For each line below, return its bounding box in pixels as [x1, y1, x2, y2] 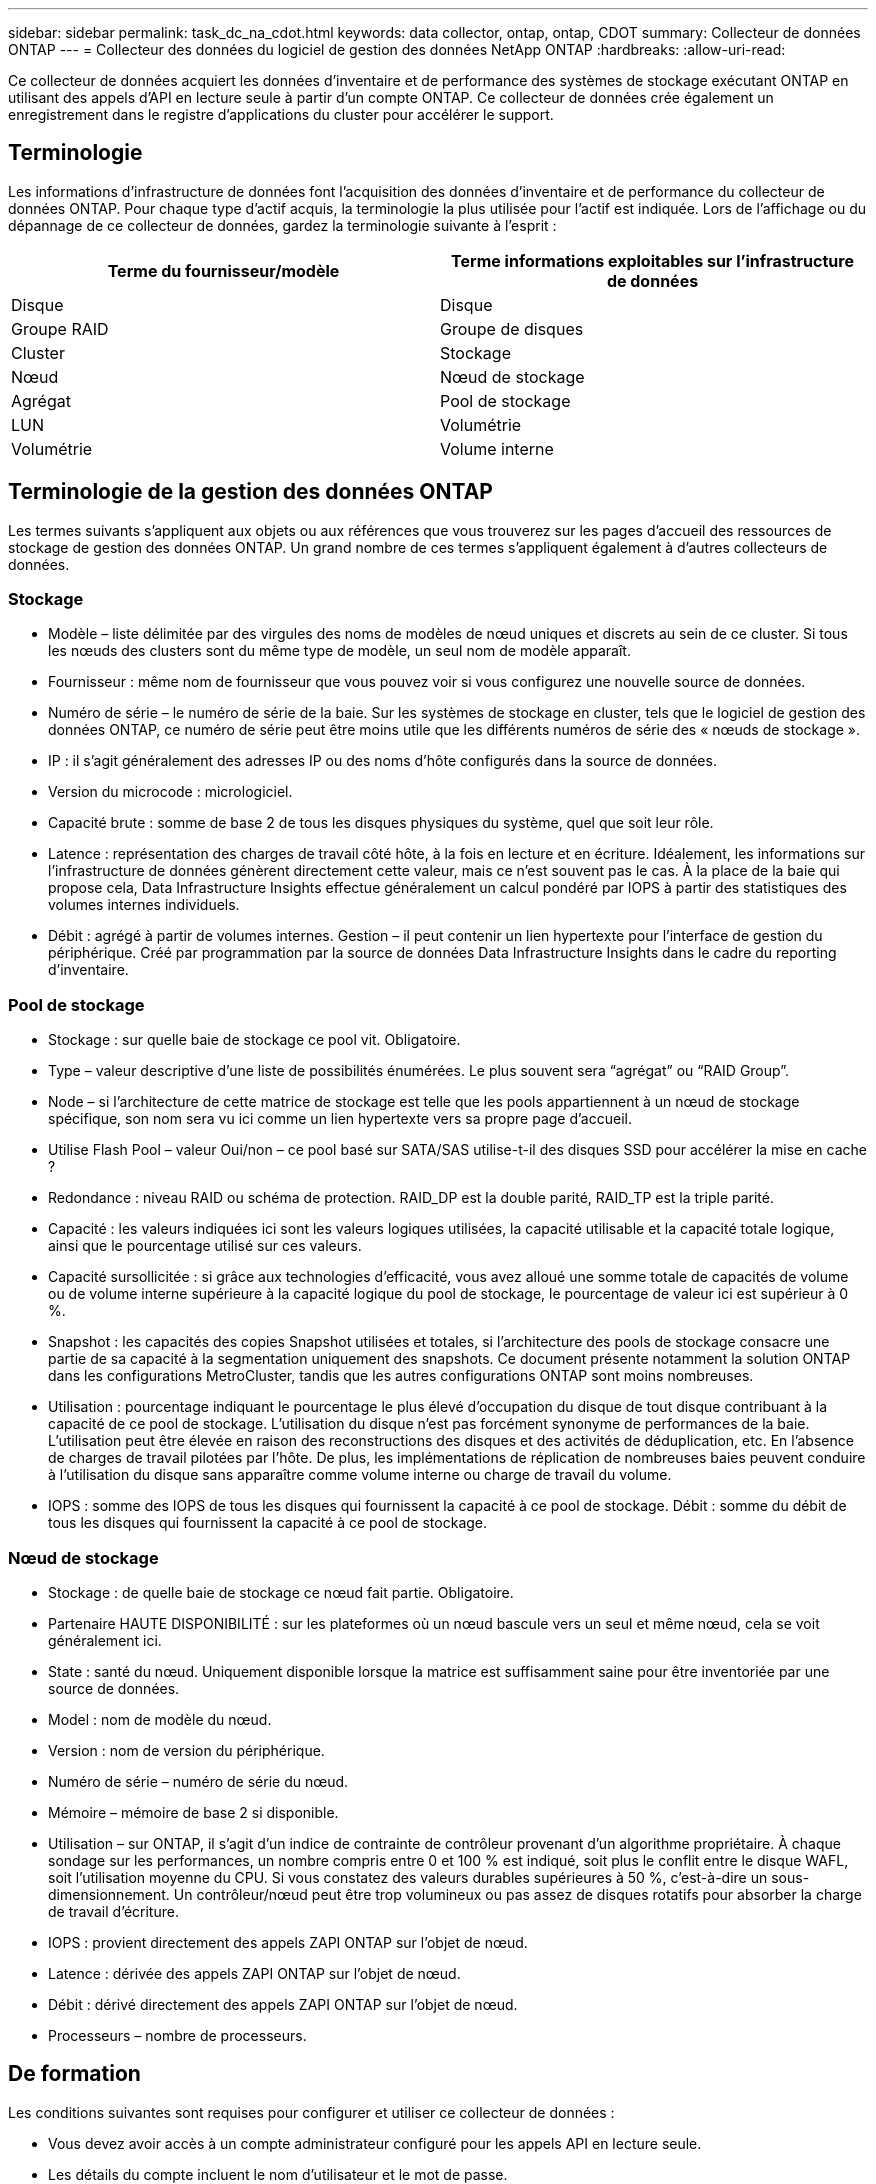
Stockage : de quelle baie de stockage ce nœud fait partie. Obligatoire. [48, 1583, 514, 1601]
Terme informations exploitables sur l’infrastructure [451, 250, 854, 271]
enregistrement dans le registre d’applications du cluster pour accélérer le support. [8, 106, 554, 123]
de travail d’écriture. [48, 1902, 179, 1920]
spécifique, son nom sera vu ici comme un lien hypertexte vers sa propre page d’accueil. [48, 1110, 632, 1128]
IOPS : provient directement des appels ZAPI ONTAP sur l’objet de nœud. [48, 1933, 528, 1951]
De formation [8, 2061, 141, 2087]
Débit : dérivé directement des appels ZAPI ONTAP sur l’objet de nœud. [48, 1995, 518, 2013]
